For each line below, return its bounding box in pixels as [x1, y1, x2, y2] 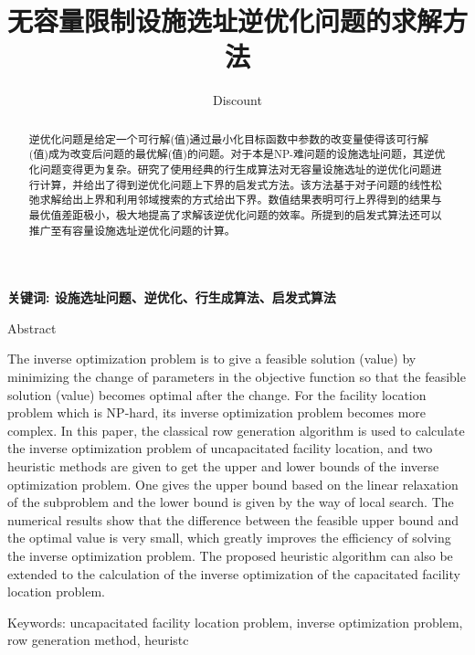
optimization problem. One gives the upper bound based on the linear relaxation [7, 474, 459, 493]
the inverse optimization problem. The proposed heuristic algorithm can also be [7, 546, 453, 565]
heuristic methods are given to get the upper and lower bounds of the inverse [7, 457, 439, 476]
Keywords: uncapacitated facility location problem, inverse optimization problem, [7, 612, 463, 631]
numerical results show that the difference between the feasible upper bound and [7, 510, 459, 529]
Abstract [7, 318, 57, 337]
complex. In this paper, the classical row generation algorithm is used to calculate [7, 420, 465, 439]
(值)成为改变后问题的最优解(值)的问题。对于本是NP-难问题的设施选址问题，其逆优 [28, 146, 446, 162]
